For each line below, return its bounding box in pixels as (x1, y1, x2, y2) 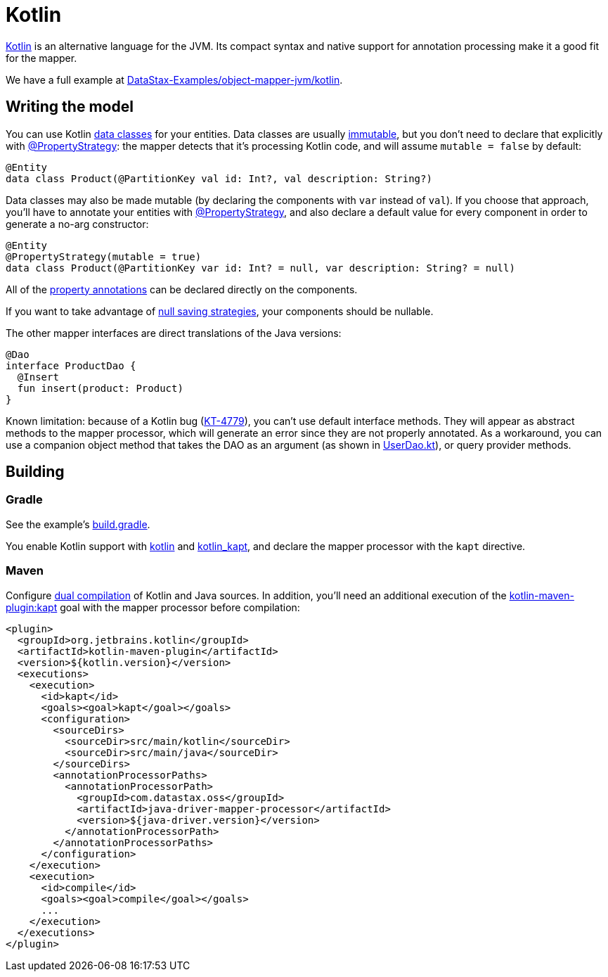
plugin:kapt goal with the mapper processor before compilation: (6, 601, 300, 613)
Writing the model (6, 98, 134, 116)
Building (6, 463, 65, 481)
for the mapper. (6, 51, 77, 64)
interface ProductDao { (6, 359, 136, 371)
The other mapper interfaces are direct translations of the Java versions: (6, 326, 342, 339)
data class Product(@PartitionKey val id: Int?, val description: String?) (6, 172, 432, 184)
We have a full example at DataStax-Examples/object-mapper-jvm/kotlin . (6, 73, 343, 86)
